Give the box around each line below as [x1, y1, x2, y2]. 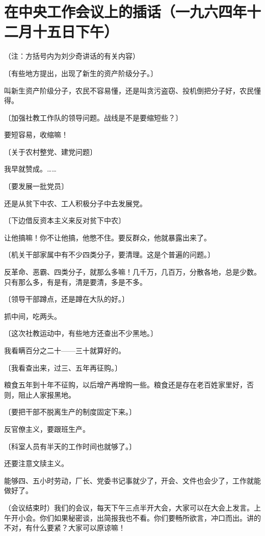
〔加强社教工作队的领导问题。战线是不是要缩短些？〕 [4, 112, 182, 123]
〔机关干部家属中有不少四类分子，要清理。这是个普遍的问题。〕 [4, 249, 215, 260]
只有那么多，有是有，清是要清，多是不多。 [4, 276, 147, 287]
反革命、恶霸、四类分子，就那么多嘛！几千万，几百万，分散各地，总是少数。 [4, 266, 261, 277]
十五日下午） [33, 21, 119, 42]
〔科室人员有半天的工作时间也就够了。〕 [4, 441, 136, 451]
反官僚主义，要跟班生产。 [4, 423, 90, 434]
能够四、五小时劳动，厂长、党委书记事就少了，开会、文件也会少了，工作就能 [4, 475, 261, 485]
